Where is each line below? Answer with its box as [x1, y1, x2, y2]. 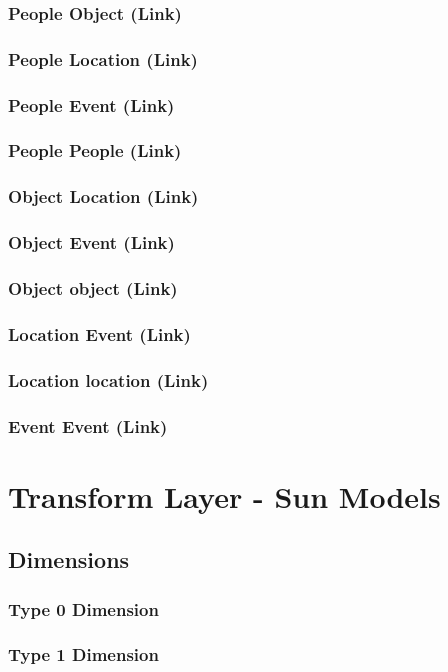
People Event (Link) [8, 92, 175, 117]
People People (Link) [8, 138, 182, 163]
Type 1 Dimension [8, 642, 159, 667]
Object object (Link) [8, 275, 178, 300]
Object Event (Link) [8, 230, 175, 255]
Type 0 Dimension [8, 596, 159, 621]
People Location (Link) [8, 46, 198, 71]
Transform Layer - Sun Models [8, 475, 441, 516]
